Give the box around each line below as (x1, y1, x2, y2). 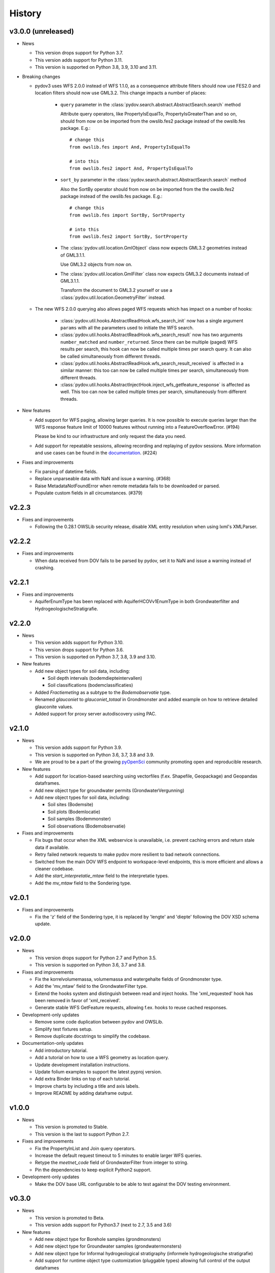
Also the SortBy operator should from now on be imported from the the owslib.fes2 (60, 186, 234, 192)
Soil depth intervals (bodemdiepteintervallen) (47, 675, 143, 681)
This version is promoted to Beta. (35, 1214, 104, 1221)
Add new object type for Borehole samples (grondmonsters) (35, 1236, 161, 1242)
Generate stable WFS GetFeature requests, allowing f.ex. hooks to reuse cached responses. (35, 1005, 228, 1011)
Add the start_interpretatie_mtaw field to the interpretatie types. (35, 873, 169, 879)
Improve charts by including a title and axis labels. (35, 1083, 140, 1089)
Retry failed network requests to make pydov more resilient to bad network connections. (35, 851, 221, 857)
